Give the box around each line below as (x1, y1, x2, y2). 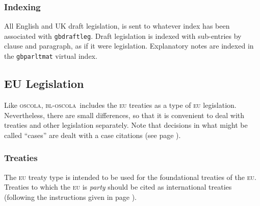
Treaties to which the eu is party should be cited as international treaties (4, 181, 232, 192)
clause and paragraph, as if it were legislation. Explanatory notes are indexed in (4, 40, 254, 51)
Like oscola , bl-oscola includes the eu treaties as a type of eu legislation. (4, 99, 237, 110)
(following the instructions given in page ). (4, 191, 137, 202)
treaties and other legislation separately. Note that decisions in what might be (4, 120, 248, 130)
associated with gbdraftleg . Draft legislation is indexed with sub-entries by (4, 30, 242, 41)
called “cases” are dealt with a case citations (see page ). (4, 129, 181, 140)
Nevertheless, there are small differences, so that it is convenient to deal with (4, 109, 245, 120)
